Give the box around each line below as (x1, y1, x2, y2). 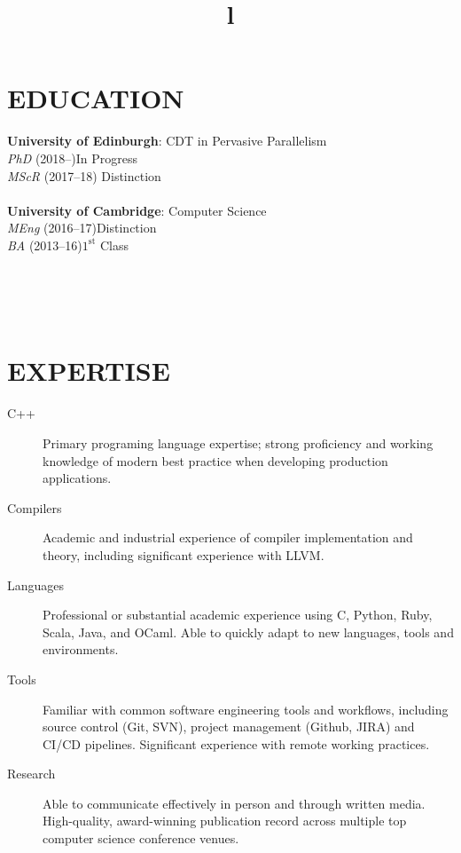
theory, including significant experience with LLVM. (43, 545, 324, 564)
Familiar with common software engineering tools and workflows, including (43, 699, 449, 718)
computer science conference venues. (43, 829, 239, 848)
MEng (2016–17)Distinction (7, 218, 157, 237)
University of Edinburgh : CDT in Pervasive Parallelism (7, 131, 327, 150)
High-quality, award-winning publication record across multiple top (43, 811, 407, 830)
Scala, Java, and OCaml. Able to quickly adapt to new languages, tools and (43, 622, 454, 641)
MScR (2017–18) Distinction (7, 166, 161, 185)
